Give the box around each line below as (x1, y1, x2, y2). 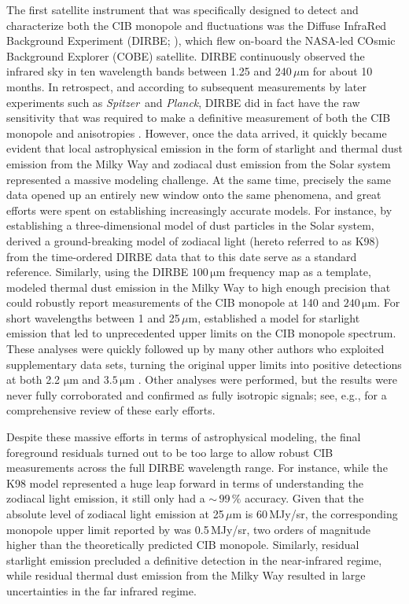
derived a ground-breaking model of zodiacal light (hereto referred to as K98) (6, 232, 380, 249)
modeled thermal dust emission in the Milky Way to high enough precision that (6, 278, 391, 295)
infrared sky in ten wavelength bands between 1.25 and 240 (6, 63, 292, 79)
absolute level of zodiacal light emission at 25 (6, 506, 224, 521)
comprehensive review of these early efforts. (6, 402, 216, 418)
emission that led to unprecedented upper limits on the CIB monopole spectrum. (6, 325, 396, 341)
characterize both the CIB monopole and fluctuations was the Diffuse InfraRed (6, 17, 387, 33)
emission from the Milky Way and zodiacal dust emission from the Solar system (6, 155, 391, 171)
